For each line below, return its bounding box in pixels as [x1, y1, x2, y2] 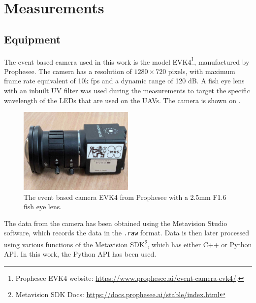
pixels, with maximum [168, 66, 235, 76]
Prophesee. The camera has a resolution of [4, 66, 132, 76]
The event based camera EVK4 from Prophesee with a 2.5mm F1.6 [24, 191, 226, 202]
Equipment [4, 31, 61, 46]
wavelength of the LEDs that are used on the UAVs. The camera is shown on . [4, 95, 241, 105]
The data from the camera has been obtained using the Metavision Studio [4, 218, 227, 228]
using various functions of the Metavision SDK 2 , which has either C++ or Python [4, 237, 252, 249]
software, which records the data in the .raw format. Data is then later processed [4, 227, 250, 238]
